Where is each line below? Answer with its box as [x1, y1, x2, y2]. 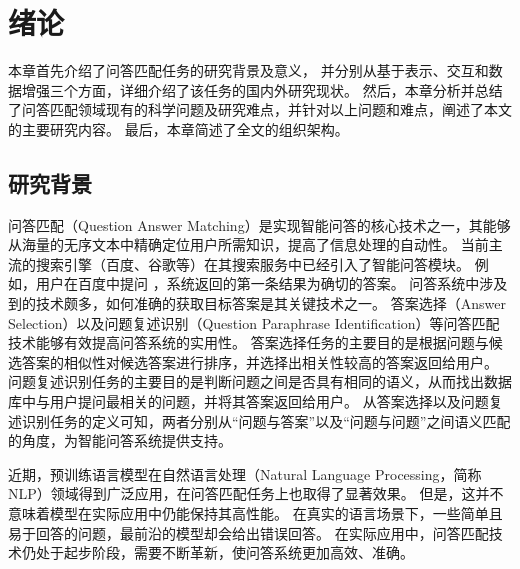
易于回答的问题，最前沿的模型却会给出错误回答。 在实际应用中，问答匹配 [8, 522, 489, 543]
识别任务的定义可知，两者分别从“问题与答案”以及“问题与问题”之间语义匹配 [21, 410, 511, 431]
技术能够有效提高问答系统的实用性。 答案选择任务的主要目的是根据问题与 [8, 332, 489, 353]
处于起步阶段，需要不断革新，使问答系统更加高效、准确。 [35, 542, 414, 563]
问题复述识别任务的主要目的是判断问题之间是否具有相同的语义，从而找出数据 [8, 371, 512, 392]
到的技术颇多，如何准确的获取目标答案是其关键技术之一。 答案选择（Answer [8, 293, 506, 314]
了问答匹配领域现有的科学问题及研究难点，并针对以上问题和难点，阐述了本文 [8, 99, 512, 120]
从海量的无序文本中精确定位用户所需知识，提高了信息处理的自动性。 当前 [8, 234, 489, 255]
